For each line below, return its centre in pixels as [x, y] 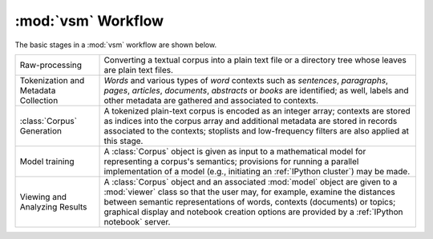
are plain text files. [139, 70]
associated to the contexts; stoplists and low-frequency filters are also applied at [256, 130]
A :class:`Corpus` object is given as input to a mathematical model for [235, 151]
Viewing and [43, 197]
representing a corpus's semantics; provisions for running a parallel [231, 161]
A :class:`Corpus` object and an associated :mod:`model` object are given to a [251, 181]
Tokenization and [52, 80]
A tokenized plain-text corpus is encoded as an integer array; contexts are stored [257, 110]
